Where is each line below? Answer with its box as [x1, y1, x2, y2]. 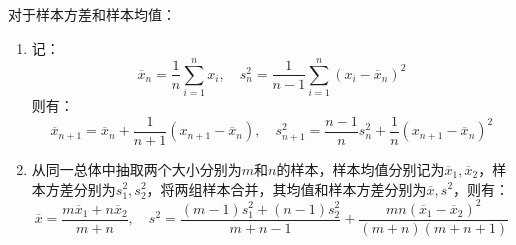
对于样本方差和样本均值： [8, 4, 176, 24]
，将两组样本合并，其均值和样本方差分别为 [146, 178, 427, 199]
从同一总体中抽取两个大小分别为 [31, 158, 242, 179]
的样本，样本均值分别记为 [276, 158, 445, 179]
